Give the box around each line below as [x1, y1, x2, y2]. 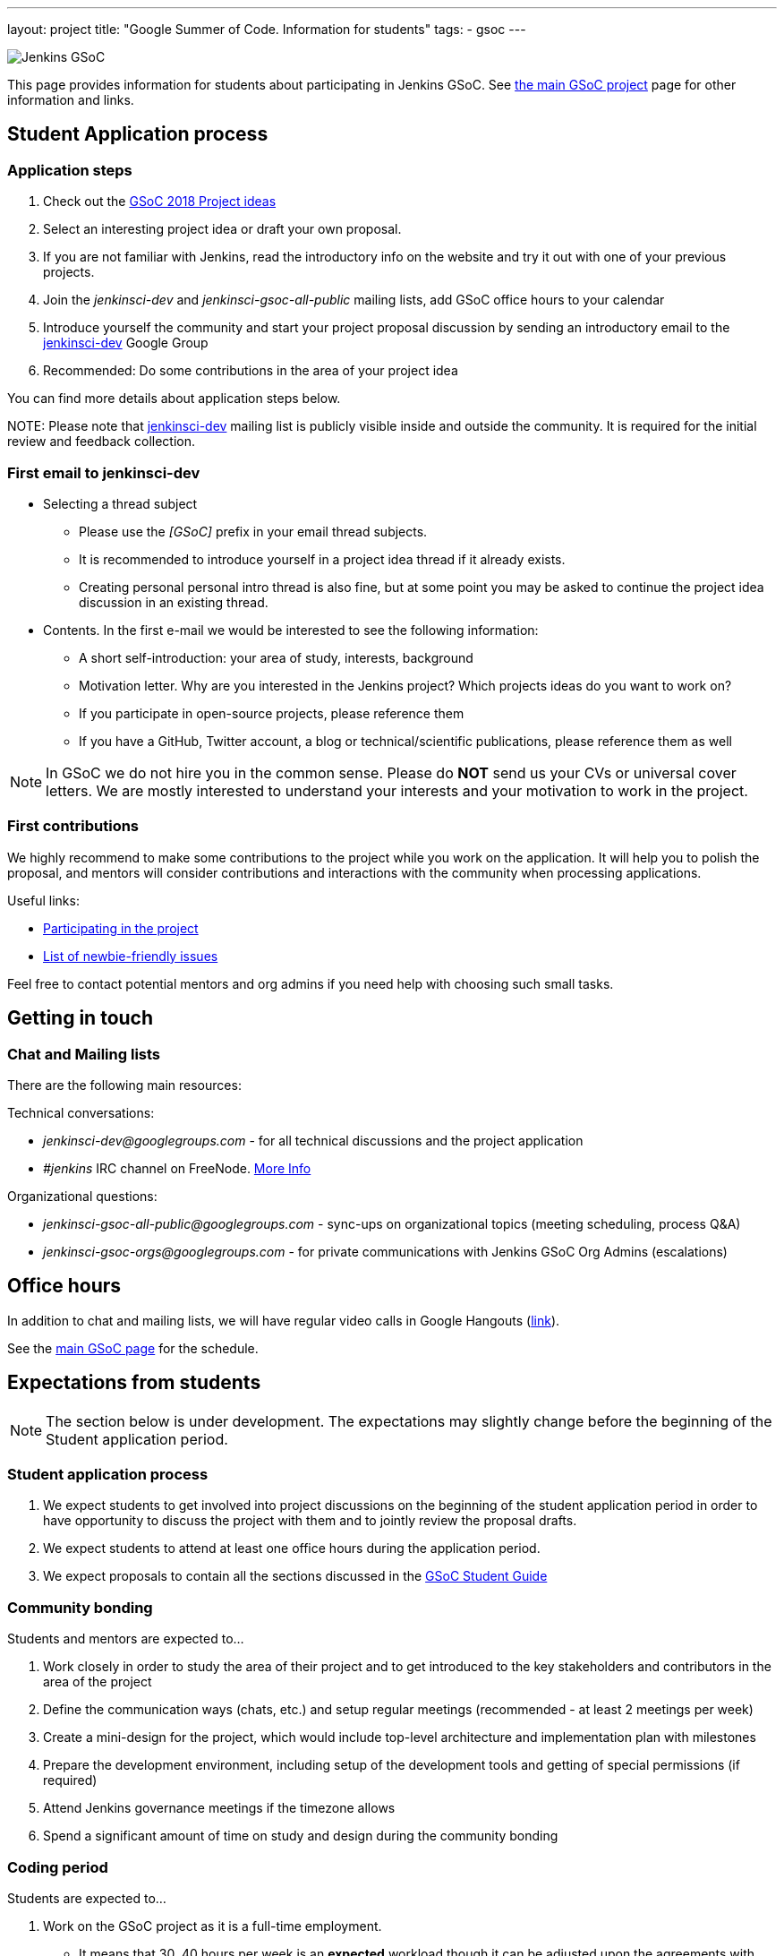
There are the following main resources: [7, 1077, 242, 1093]
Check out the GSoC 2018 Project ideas [43, 193, 277, 210]
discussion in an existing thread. [79, 594, 268, 610]
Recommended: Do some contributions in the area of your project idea [43, 363, 458, 379]
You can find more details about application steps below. [7, 390, 341, 407]
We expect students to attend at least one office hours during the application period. [43, 1540, 541, 1557]
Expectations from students [7, 1371, 261, 1394]
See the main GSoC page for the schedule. [7, 1340, 259, 1356]
